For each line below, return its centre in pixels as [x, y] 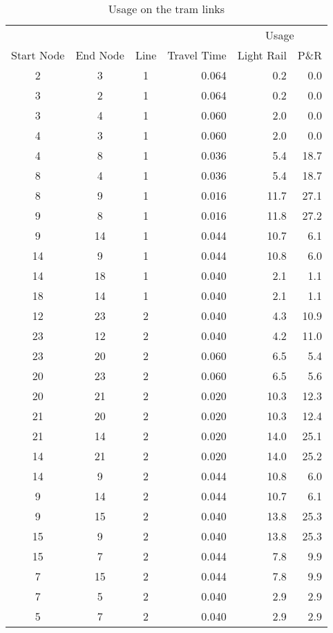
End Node [100, 55]
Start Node [38, 55]
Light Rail [262, 55]
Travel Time [197, 55]
